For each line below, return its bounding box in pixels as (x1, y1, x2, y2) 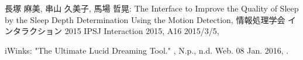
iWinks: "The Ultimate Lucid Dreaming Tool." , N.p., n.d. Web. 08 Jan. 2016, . (5, 44, 289, 56)
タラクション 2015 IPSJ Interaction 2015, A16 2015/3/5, (12, 25, 219, 37)
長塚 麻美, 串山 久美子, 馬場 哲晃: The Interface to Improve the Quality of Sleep (5, 2, 299, 14)
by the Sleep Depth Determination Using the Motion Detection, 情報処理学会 (5, 13, 285, 25)
